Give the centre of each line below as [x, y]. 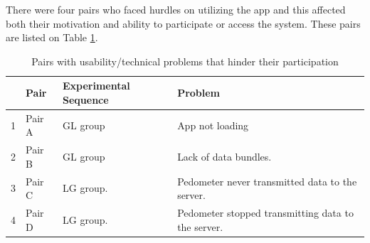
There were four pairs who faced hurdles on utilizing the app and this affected [176, 9]
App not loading [213, 125]
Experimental [96, 86]
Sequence [86, 99]
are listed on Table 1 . [52, 37]
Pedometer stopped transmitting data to [265, 213]
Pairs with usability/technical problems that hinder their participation [185, 61]
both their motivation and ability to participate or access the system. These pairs [183, 23]
